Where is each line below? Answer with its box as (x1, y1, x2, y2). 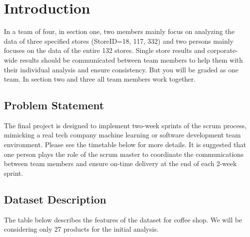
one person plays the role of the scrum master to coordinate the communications (4, 149, 244, 159)
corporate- (207, 45, 238, 55)
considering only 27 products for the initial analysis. (4, 224, 159, 234)
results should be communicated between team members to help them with (19, 54, 243, 65)
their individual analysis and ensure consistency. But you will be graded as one (4, 64, 239, 74)
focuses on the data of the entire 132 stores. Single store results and (4, 45, 205, 55)
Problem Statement (4, 98, 104, 113)
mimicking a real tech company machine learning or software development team (4, 130, 241, 140)
